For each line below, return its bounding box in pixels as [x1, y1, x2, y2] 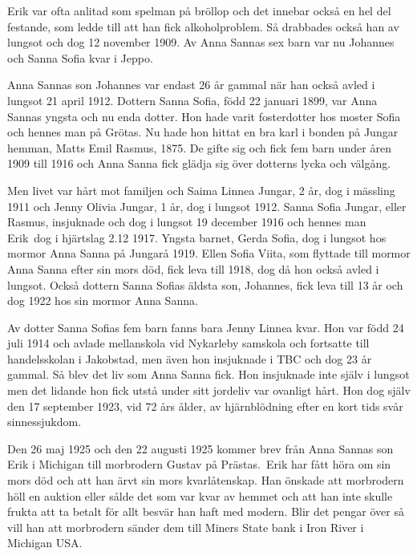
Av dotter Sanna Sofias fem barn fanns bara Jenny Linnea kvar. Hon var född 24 [7, 319, 404, 335]
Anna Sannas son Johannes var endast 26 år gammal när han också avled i [7, 76, 375, 93]
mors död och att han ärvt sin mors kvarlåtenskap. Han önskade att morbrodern [7, 472, 404, 489]
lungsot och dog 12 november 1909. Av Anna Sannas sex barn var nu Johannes [7, 34, 395, 51]
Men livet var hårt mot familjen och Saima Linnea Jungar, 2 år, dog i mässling [7, 181, 395, 198]
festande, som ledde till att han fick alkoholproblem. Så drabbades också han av [7, 18, 399, 34]
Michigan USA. [7, 534, 83, 551]
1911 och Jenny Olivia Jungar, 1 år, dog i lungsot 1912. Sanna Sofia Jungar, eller [7, 197, 407, 214]
